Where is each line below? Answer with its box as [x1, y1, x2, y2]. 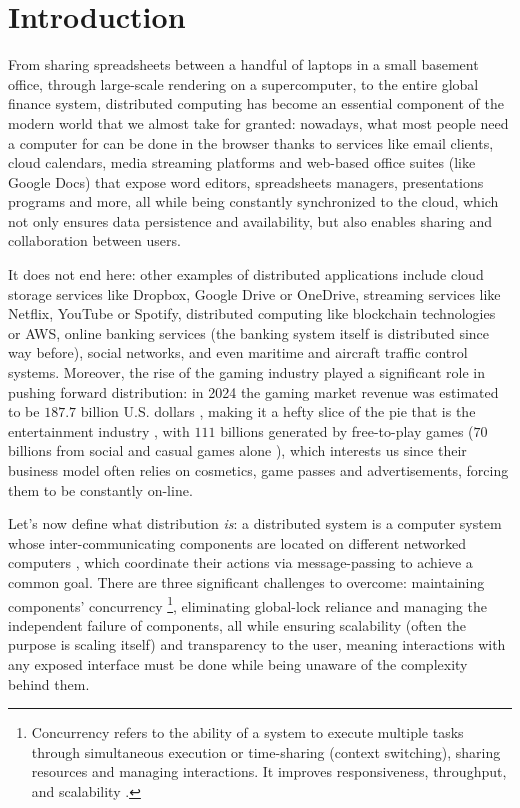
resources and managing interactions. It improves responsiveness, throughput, [31, 761, 507, 782]
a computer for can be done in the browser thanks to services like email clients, [8, 132, 494, 153]
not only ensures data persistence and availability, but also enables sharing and [8, 210, 493, 231]
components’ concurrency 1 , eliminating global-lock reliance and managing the [8, 592, 487, 616]
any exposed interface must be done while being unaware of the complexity [8, 654, 468, 674]
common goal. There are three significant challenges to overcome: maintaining [8, 571, 485, 592]
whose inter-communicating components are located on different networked [8, 532, 466, 553]
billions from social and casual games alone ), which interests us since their [8, 440, 467, 461]
